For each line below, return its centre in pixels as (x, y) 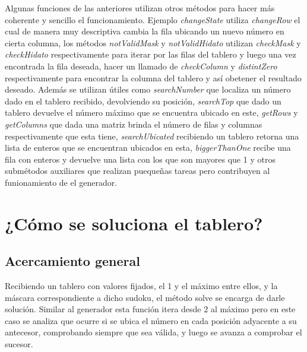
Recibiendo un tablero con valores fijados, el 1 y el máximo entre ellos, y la (141, 286)
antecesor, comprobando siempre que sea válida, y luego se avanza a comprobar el (153, 332)
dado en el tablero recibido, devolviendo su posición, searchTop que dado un (143, 101)
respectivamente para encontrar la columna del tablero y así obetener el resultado (153, 77)
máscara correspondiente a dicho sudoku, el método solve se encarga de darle (145, 297)
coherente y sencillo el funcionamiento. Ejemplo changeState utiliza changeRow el (153, 19)
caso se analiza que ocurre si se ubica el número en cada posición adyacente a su (151, 320)
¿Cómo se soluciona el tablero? (134, 223)
